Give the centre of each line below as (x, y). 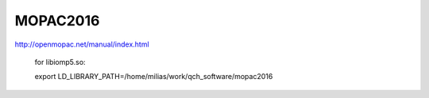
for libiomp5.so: (60, 62)
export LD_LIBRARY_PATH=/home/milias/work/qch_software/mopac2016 (154, 77)
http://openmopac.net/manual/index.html (82, 44)
